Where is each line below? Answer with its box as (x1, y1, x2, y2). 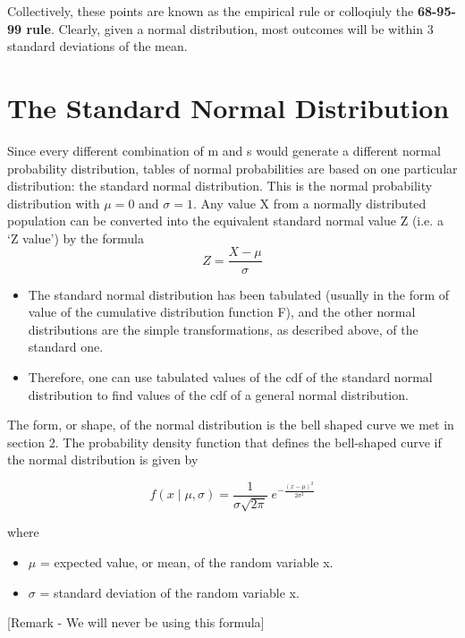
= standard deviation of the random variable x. (39, 583, 300, 601)
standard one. (28, 337, 104, 356)
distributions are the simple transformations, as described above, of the (28, 319, 418, 338)
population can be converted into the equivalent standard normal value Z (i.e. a (7, 211, 444, 230)
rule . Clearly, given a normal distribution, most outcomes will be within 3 (26, 19, 434, 38)
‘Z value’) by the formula (7, 228, 144, 247)
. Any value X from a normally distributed (192, 193, 427, 212)
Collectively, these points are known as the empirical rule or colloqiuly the (7, 2, 414, 20)
